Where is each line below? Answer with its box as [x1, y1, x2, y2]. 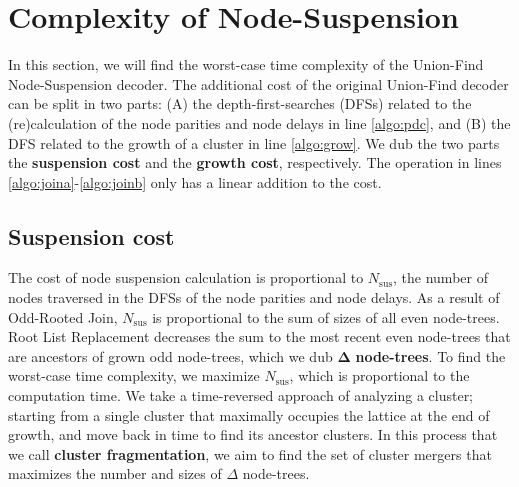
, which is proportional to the [289, 365, 470, 386]
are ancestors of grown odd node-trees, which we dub [8, 345, 333, 366]
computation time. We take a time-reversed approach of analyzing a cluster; [8, 385, 474, 406]
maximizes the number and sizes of [8, 463, 222, 484]
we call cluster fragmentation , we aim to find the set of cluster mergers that [8, 443, 492, 464]
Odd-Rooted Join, [8, 306, 118, 327]
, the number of [393, 267, 488, 288]
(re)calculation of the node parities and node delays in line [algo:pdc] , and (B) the [8, 112, 511, 133]
